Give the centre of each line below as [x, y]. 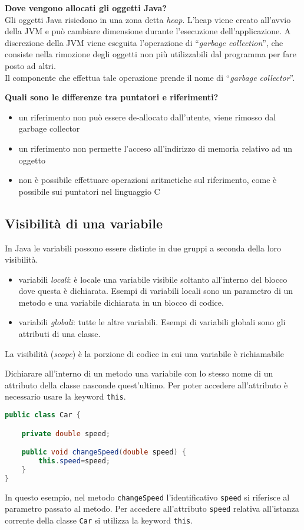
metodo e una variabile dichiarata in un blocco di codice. [121, 302]
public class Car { [43, 415]
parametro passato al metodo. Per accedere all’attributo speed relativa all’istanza [152, 508]
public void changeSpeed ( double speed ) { [104, 452]
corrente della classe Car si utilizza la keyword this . [99, 520]
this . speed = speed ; [75, 461]
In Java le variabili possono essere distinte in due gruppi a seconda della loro [143, 248]
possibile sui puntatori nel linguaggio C [89, 191]
